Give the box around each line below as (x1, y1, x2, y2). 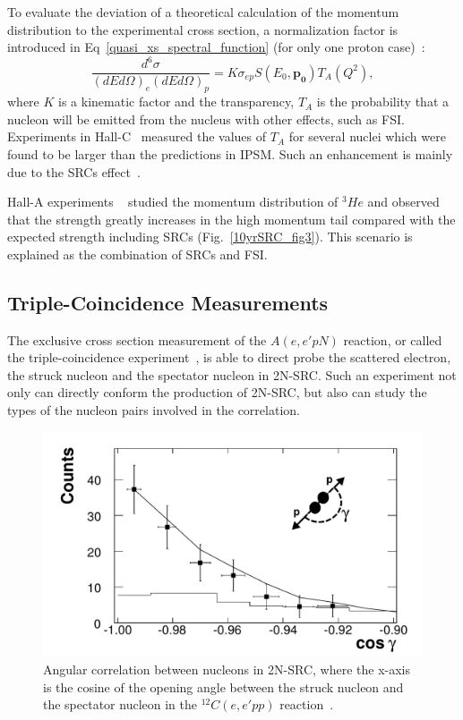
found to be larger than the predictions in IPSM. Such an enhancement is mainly (7, 144, 453, 163)
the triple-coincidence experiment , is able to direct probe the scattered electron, (7, 348, 451, 367)
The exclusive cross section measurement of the (7, 330, 267, 349)
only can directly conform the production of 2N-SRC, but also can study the (7, 383, 427, 402)
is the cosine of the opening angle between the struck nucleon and (43, 677, 404, 696)
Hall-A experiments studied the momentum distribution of (7, 192, 339, 211)
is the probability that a (316, 92, 450, 111)
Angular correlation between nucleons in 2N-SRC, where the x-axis (43, 660, 410, 678)
